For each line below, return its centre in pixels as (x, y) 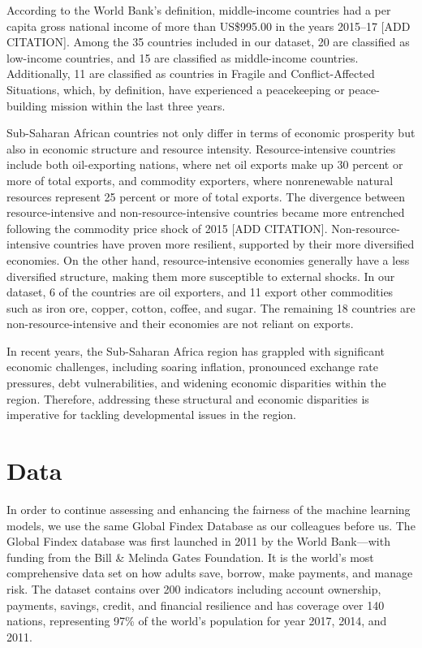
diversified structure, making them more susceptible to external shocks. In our (201, 276)
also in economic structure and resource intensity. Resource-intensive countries (201, 148)
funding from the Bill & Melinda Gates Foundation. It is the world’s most (190, 557)
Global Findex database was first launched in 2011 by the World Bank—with (198, 541)
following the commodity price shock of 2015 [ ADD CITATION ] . (167, 228)
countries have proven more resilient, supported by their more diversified (234, 244)
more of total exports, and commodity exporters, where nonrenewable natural (200, 180)
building (27, 105)
